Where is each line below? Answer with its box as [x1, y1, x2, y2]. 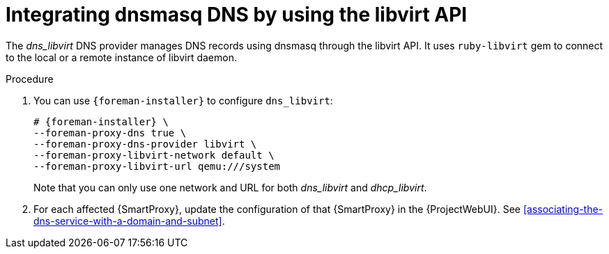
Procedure [6, 72, 54, 85]
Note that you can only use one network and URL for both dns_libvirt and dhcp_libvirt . [33, 181, 427, 193]
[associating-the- [523, 203, 603, 215]
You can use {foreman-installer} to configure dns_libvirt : [33, 94, 333, 106]
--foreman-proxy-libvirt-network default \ [33, 149, 275, 161]
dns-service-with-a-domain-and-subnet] [33, 214, 222, 227]
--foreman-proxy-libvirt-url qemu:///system [33, 160, 281, 172]
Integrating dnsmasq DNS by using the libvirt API [6, 3, 468, 26]
